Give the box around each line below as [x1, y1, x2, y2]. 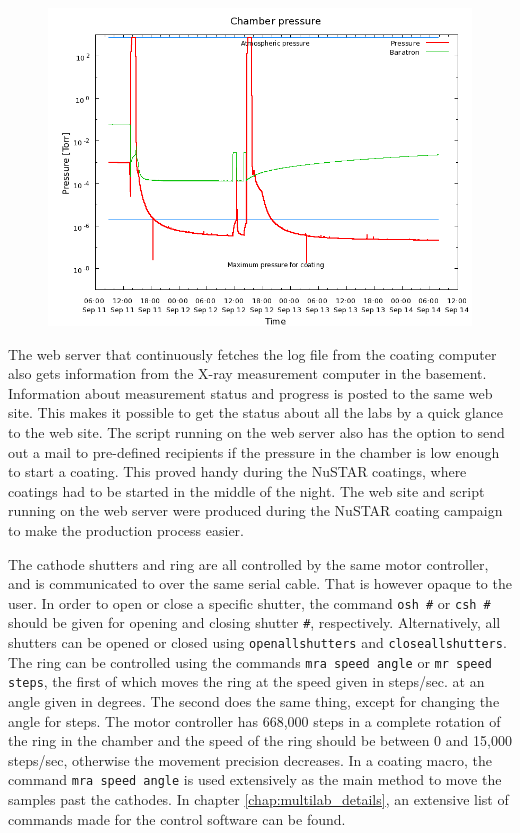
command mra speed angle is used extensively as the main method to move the [8, 769, 502, 790]
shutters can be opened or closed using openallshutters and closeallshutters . [8, 632, 507, 653]
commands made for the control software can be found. [8, 808, 346, 829]
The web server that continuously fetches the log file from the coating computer [8, 343, 497, 364]
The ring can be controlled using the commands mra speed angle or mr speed [8, 651, 492, 672]
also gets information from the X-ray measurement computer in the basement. [8, 363, 487, 384]
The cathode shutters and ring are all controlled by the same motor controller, [8, 553, 489, 574]
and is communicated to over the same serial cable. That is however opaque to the [8, 573, 512, 594]
